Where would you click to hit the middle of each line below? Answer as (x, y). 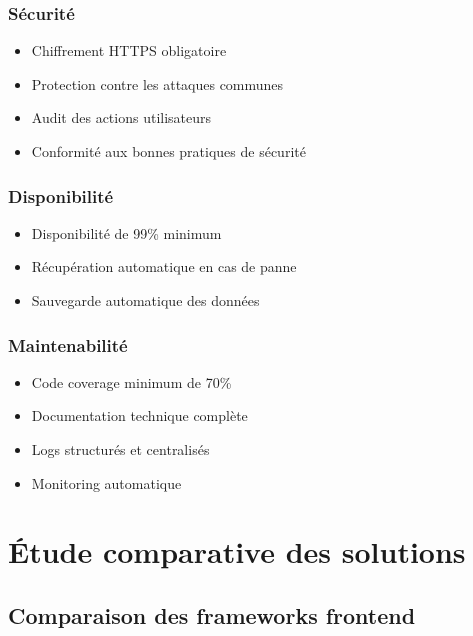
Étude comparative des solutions (237, 551)
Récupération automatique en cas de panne (164, 266)
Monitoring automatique (106, 482)
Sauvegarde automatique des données (145, 300)
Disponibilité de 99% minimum (126, 232)
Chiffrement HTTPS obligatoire (129, 50)
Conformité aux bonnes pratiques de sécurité (168, 151)
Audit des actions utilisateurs (121, 117)
